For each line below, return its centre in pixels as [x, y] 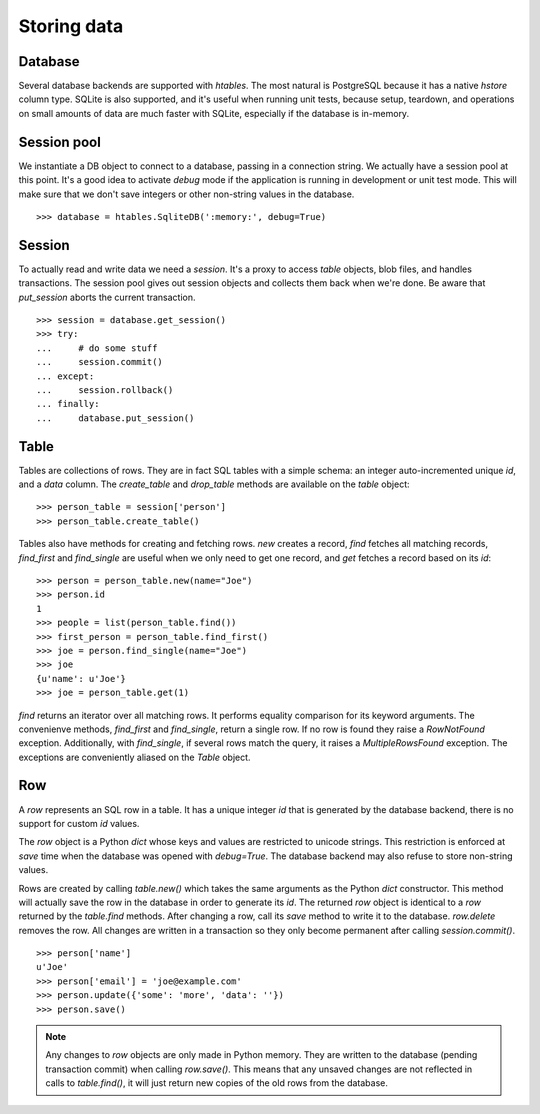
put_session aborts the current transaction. [107, 297]
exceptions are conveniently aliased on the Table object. [134, 757]
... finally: [68, 404]
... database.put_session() [115, 418]
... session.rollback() [105, 389]
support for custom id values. [79, 823]
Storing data [71, 26]
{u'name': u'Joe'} [81, 678]
